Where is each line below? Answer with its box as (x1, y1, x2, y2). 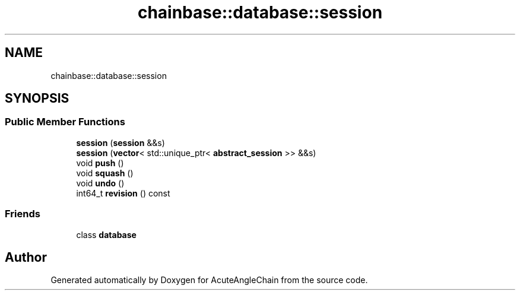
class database (76, 229, 137, 240)
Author (5, 249, 47, 265)
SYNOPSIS (5, 91, 69, 106)
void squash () (76, 167, 134, 178)
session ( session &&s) (76, 137, 165, 148)
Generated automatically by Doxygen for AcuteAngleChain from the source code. (50, 275, 368, 286)
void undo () (76, 177, 125, 188)
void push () (76, 157, 124, 168)
